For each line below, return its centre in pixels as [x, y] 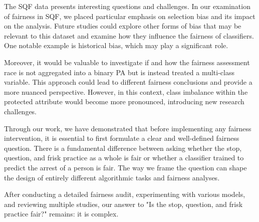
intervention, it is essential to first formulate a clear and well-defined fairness [122, 138]
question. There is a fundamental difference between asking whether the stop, [123, 148]
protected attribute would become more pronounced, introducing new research [124, 101]
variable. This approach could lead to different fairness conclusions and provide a [128, 82]
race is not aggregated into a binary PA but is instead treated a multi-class [119, 72]
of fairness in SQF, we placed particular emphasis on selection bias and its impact [130, 16]
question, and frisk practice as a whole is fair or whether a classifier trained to [124, 158]
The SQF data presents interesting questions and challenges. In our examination [127, 6]
